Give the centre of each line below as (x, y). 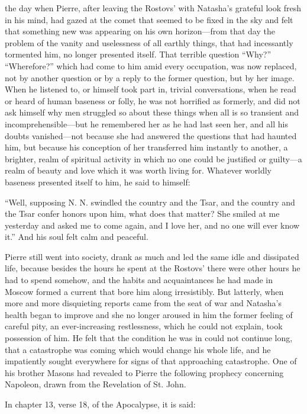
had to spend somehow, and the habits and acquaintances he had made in (139, 280)
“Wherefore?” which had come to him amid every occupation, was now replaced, (151, 65)
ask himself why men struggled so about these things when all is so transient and (152, 112)
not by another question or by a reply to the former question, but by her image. (150, 77)
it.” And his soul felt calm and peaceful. (77, 237)
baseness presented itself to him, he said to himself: (98, 182)
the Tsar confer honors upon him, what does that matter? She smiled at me (142, 214)
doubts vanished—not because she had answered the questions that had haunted (151, 135)
